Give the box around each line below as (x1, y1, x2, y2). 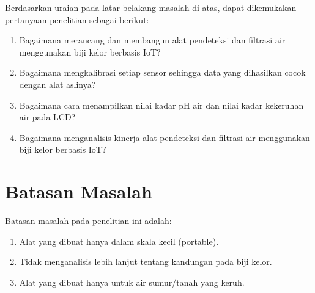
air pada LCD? (19, 110, 76, 123)
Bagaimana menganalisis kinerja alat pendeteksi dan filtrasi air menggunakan (19, 131, 310, 143)
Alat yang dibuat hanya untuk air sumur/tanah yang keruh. (19, 275, 245, 288)
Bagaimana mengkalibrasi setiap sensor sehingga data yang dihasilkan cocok (19, 66, 306, 79)
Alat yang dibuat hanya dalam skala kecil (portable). (19, 234, 219, 247)
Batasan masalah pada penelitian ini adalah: (5, 214, 172, 227)
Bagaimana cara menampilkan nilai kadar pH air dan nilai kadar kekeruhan (19, 98, 304, 111)
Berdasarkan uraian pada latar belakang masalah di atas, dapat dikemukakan (5, 1, 297, 13)
